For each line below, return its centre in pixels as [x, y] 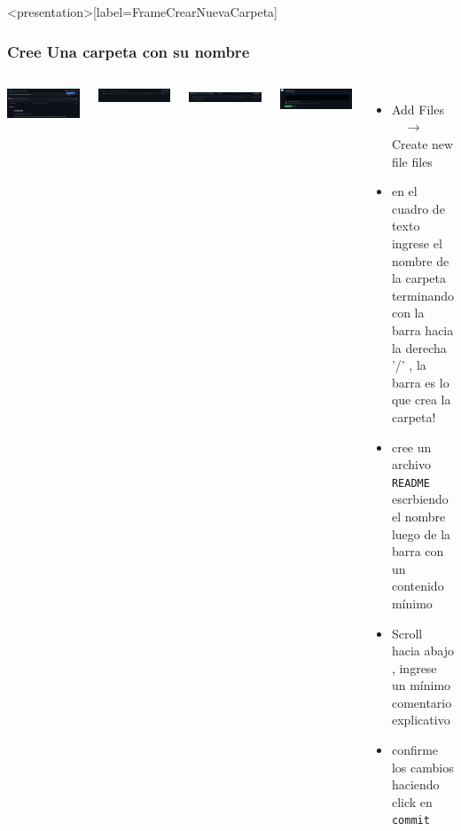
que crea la [421, 400]
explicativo [421, 720]
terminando [422, 295]
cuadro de [418, 208]
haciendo [415, 784]
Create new [422, 144]
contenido [418, 586]
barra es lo [420, 382]
